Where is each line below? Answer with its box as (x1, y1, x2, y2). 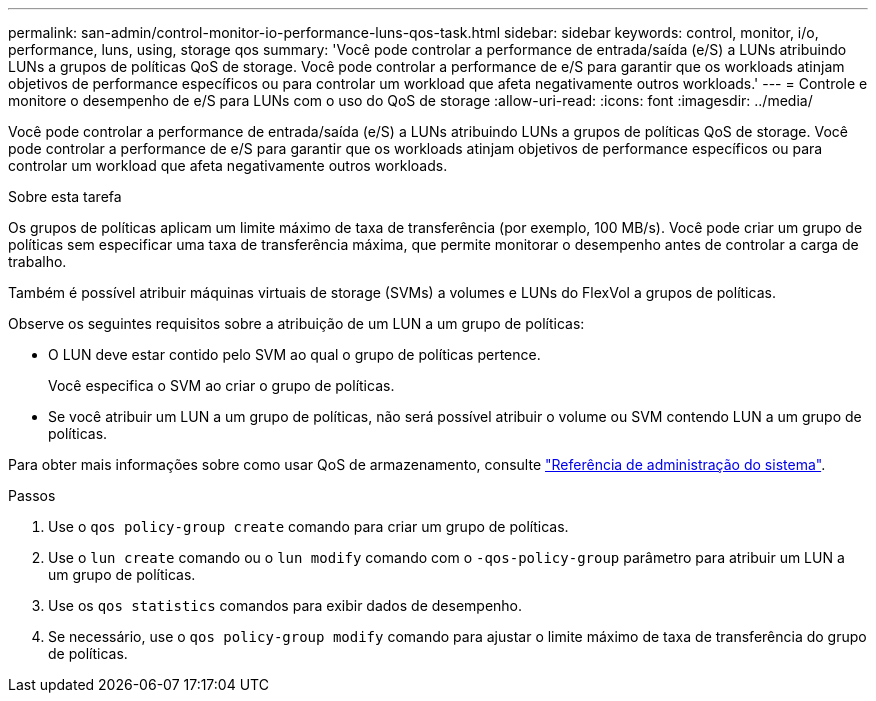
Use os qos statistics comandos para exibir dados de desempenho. (48, 597, 523, 614)
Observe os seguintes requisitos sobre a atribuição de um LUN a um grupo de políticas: (8, 315, 585, 332)
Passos (8, 487, 56, 504)
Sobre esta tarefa (8, 188, 122, 205)
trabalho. (8, 253, 67, 270)
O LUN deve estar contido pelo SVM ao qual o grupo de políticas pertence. (48, 346, 541, 363)
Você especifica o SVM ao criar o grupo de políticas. (48, 377, 395, 394)
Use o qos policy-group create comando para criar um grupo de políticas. (48, 518, 569, 535)
